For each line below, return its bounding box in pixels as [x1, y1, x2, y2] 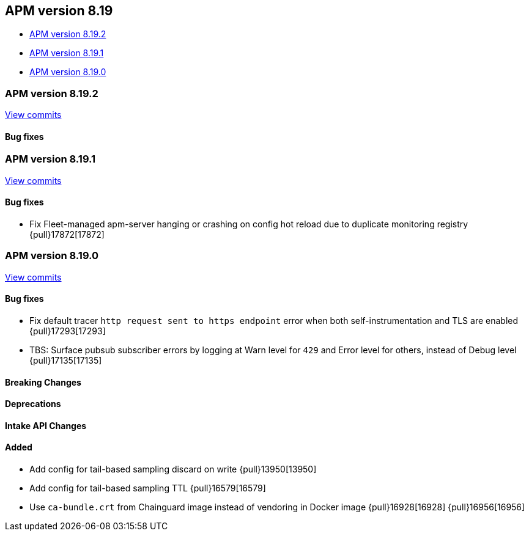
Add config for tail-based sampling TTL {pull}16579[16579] [29, 483, 266, 493]
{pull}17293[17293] [29, 325, 106, 336]
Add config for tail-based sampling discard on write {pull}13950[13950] [29, 464, 317, 474]
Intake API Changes [5, 420, 87, 431]
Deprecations [5, 398, 61, 409]
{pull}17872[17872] [29, 229, 105, 240]
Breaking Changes [5, 376, 81, 387]
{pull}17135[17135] [29, 354, 102, 365]
